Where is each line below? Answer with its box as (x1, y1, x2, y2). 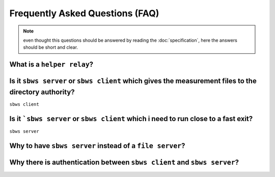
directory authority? (9, 87, 75, 96)
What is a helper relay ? (9, 60, 94, 69)
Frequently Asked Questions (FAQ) (9, 8, 159, 19)
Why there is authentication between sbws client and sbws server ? (9, 158, 239, 166)
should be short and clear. (23, 44, 78, 50)
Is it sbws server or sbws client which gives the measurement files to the (9, 77, 257, 85)
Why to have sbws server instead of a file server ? (9, 141, 185, 150)
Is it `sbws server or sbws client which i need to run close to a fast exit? (9, 114, 253, 123)
